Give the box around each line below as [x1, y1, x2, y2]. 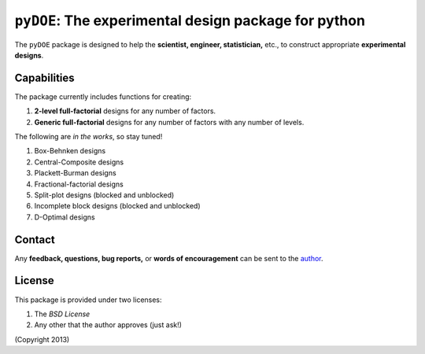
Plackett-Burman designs [34, 168, 117, 178]
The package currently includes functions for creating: [14, 91, 192, 101]
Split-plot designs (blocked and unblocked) [34, 190, 175, 200]
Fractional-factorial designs [34, 179, 124, 189]
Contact [14, 233, 55, 246]
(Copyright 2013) [14, 334, 70, 344]
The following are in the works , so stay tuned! [14, 132, 163, 142]
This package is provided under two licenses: [14, 295, 162, 304]
